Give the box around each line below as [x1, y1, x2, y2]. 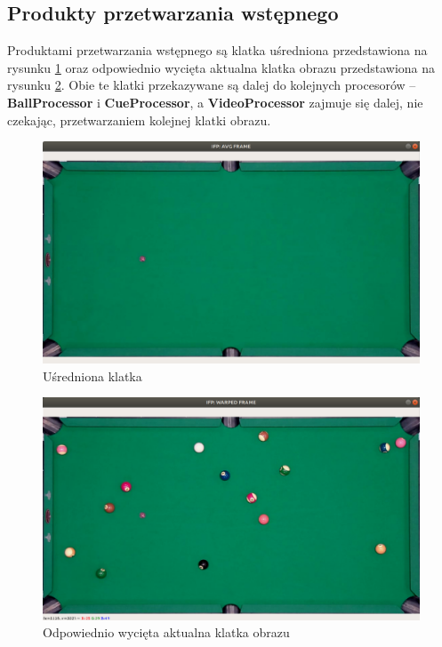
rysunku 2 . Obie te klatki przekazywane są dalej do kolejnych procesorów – [7, 76, 416, 94]
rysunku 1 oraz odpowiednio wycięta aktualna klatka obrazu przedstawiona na [7, 58, 436, 76]
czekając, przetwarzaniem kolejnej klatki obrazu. [7, 110, 271, 129]
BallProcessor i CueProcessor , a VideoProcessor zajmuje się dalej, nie [7, 92, 423, 111]
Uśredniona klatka [43, 366, 142, 385]
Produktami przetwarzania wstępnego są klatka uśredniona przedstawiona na [7, 41, 428, 60]
